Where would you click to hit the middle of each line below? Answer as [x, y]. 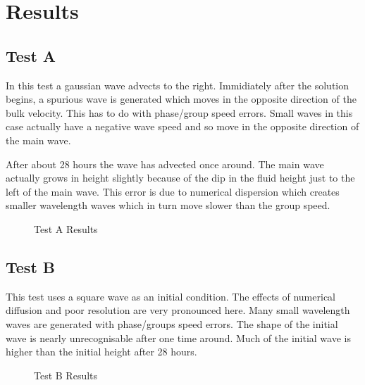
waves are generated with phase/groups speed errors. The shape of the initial [172, 323]
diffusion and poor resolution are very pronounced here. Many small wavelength [178, 310]
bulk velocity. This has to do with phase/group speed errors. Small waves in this [179, 112]
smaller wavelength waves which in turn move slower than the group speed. [168, 205]
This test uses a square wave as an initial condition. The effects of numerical [171, 296]
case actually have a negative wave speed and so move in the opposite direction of [182, 126]
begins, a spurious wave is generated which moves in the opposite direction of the [181, 99]
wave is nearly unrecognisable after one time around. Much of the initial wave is [178, 337]
